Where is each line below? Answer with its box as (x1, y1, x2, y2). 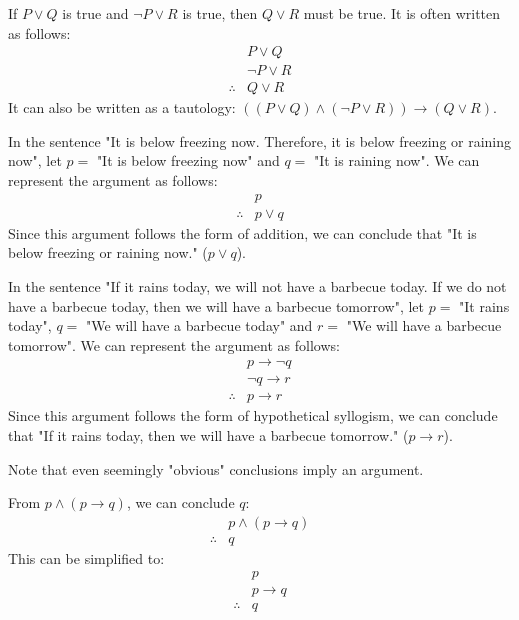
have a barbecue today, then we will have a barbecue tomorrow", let (8, 295, 425, 316)
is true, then (182, 3, 258, 23)
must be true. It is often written (303, 3, 501, 23)
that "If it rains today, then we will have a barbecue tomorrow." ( (8, 424, 409, 445)
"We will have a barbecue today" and (85, 315, 313, 336)
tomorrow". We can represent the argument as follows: (8, 334, 340, 355)
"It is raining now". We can (313, 150, 480, 171)
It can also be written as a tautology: (8, 97, 236, 118)
